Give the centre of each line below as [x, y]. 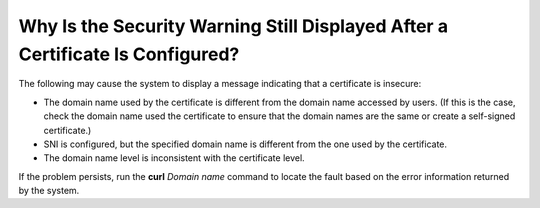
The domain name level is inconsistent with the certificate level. [174, 158]
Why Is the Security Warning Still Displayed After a [233, 26]
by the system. [49, 191]
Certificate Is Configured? [129, 54]
